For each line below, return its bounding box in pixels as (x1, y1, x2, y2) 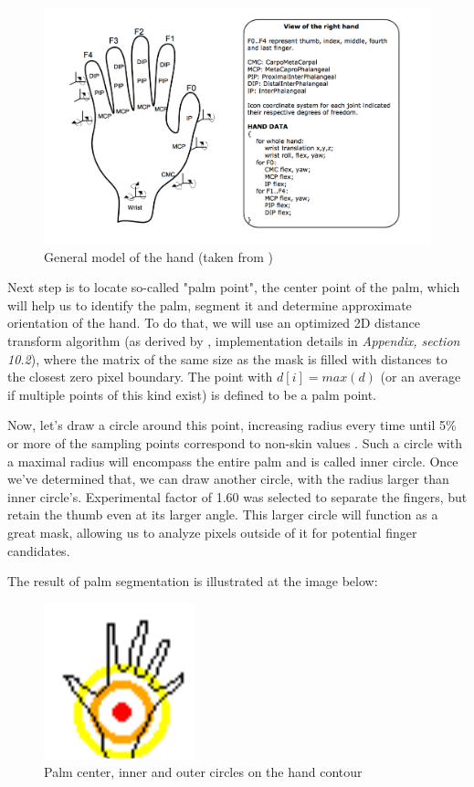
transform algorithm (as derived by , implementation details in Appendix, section (7, 331, 460, 350)
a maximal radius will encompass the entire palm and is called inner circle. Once (7, 451, 458, 470)
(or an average (380, 367, 461, 386)
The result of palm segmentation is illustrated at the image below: (7, 572, 378, 591)
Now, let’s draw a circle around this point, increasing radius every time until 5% (7, 415, 457, 435)
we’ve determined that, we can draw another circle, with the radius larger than (7, 469, 449, 488)
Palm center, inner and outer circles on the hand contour (44, 762, 363, 782)
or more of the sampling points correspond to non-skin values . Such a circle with (7, 433, 462, 452)
